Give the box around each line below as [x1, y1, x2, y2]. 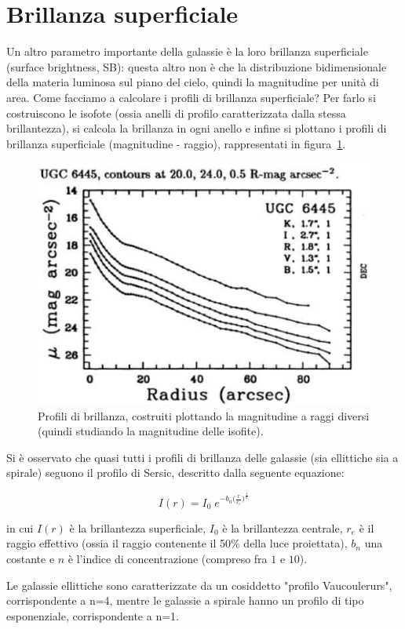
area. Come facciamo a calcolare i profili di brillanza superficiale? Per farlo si [6, 89, 376, 105]
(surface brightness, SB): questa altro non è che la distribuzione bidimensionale [6, 58, 387, 75]
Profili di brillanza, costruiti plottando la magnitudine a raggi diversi [38, 407, 370, 424]
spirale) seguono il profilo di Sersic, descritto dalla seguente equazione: [6, 464, 345, 481]
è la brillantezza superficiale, [69, 519, 206, 536]
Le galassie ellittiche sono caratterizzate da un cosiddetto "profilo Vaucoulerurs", [6, 576, 392, 593]
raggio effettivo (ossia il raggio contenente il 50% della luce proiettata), [6, 535, 348, 551]
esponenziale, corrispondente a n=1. [6, 607, 179, 624]
